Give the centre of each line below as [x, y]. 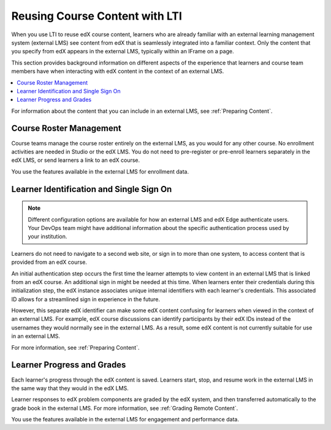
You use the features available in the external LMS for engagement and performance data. [125, 420]
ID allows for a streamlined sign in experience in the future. [86, 299]
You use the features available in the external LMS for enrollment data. [100, 171]
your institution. [48, 237]
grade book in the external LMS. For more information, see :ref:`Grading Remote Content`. [125, 408]
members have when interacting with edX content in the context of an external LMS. [118, 71]
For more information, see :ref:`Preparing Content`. [75, 347]
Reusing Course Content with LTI [97, 16]
